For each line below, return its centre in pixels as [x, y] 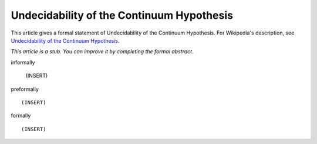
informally [23, 62]
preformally [25, 89]
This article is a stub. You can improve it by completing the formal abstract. [102, 52]
